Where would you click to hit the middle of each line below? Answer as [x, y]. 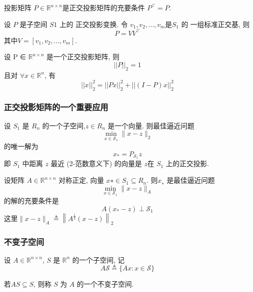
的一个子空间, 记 [99, 259]
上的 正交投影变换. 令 [94, 24]
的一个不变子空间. [105, 284]
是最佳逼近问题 [190, 180]
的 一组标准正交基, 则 [215, 24]
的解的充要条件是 [31, 201]
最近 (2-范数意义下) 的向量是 [96, 163]
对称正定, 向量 [81, 180]
